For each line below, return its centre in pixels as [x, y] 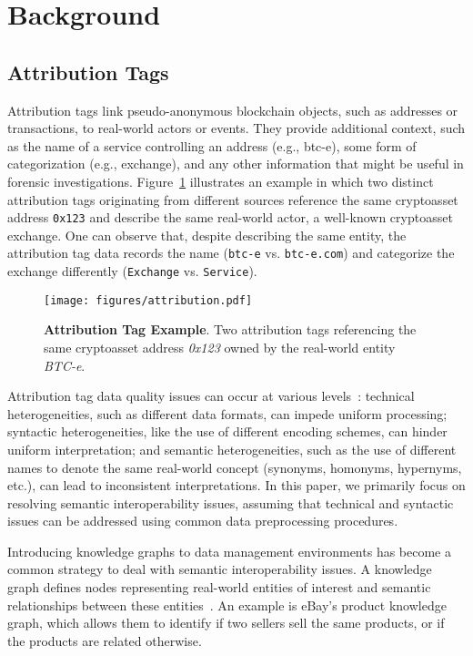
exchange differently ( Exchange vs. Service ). [132, 271]
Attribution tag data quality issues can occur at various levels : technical [211, 396]
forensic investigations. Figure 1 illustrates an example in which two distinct [221, 181]
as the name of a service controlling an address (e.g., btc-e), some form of [212, 145]
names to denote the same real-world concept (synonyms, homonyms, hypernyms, [235, 467]
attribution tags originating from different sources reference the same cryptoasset [233, 199]
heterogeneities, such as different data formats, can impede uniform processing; [227, 413]
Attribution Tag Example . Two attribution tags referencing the [230, 329]
